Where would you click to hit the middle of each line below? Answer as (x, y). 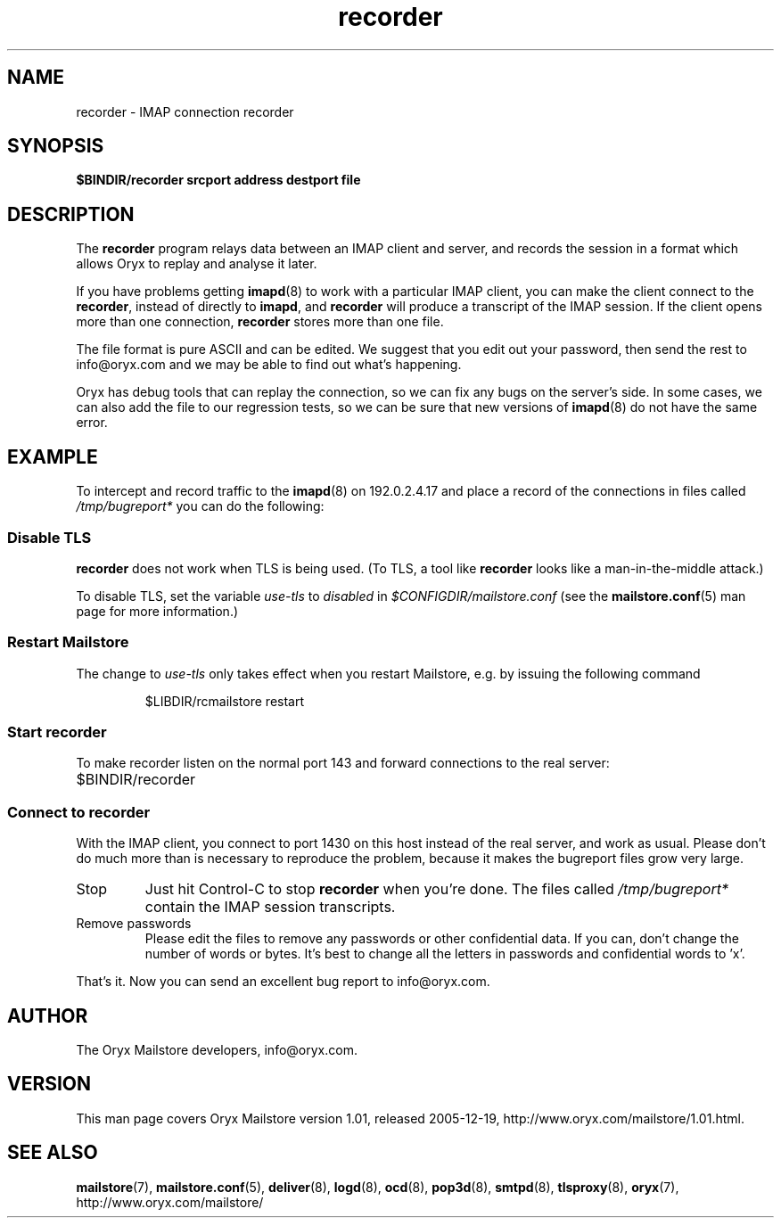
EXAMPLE (53, 456)
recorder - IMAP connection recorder (185, 111)
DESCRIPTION (71, 214)
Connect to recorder (79, 812)
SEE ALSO (53, 1153)
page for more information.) (157, 611)
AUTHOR (48, 1015)
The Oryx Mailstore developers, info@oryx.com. (217, 1049)
